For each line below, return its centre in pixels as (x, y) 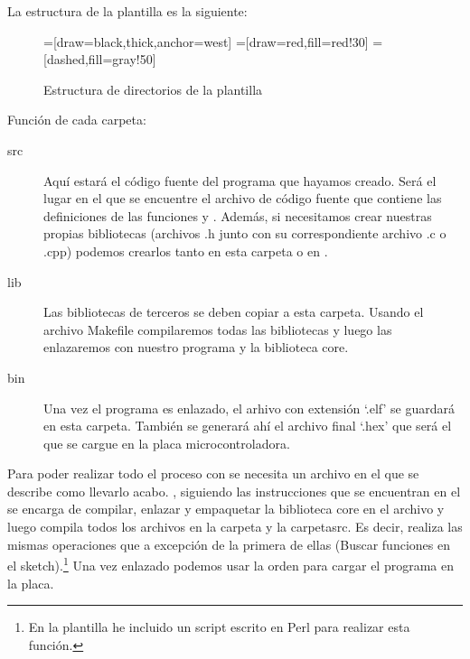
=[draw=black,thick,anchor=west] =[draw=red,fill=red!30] (206, 41)
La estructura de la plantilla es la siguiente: (127, 11)
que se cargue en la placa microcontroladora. (167, 443)
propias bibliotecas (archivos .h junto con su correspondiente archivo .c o (245, 233)
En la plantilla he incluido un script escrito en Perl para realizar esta (219, 627)
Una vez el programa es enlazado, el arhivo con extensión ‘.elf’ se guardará (249, 408)
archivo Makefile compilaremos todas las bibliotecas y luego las (218, 329)
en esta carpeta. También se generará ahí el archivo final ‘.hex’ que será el (248, 426)
